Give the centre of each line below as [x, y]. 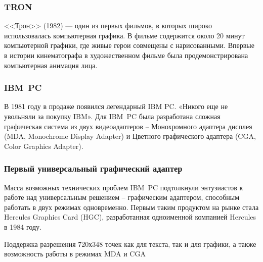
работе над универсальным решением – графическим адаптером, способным [122, 197]
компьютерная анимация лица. [51, 65]
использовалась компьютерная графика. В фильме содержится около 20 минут [124, 35]
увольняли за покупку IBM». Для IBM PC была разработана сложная [112, 116]
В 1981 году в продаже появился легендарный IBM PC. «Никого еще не [116, 106]
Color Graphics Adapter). [44, 146]
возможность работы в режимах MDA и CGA [75, 254]
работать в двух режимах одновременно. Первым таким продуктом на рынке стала [131, 207]
